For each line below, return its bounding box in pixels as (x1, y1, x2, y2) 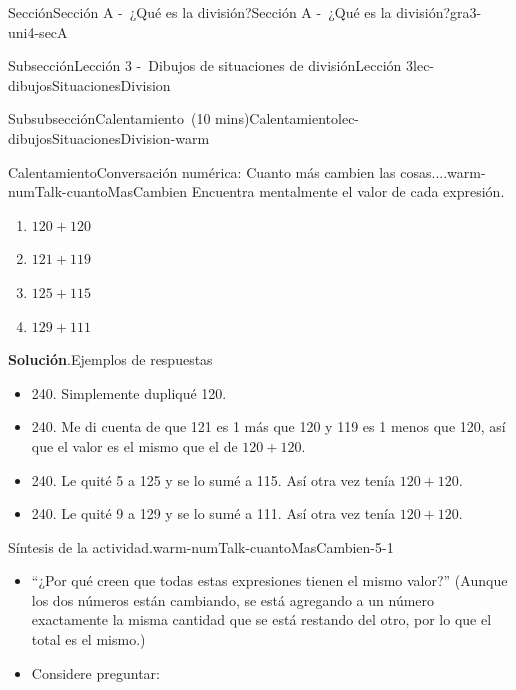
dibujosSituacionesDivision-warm (8, 127, 210, 148)
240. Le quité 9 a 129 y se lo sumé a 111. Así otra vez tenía (31, 503, 396, 524)
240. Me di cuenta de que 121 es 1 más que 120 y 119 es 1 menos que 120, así (31, 416, 506, 437)
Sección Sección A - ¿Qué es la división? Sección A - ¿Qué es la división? (8, 2, 451, 22)
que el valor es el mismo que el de (31, 435, 238, 456)
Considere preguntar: (31, 662, 160, 683)
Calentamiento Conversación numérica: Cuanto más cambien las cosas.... (8, 161, 448, 182)
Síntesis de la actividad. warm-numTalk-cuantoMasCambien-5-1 (8, 536, 394, 557)
